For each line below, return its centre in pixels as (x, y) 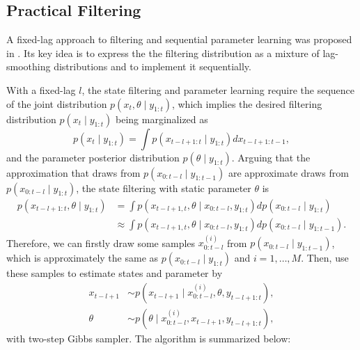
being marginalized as (162, 119)
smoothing (29, 66)
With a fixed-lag (41, 89)
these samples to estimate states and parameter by (115, 273)
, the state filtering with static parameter (164, 188)
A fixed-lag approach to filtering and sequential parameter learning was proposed (179, 39)
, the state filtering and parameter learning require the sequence (218, 89)
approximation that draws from (73, 172)
